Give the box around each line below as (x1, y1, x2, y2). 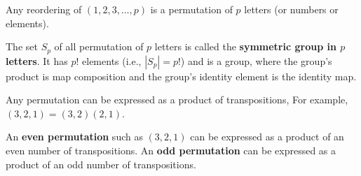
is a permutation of (150, 2, 233, 16)
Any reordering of (6, 2, 82, 16)
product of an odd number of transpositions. (6, 156, 196, 171)
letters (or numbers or (244, 2, 339, 16)
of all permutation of (54, 39, 144, 54)
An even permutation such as (6, 129, 143, 144)
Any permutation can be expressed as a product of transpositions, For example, (6, 92, 348, 107)
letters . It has (6, 53, 68, 68)
